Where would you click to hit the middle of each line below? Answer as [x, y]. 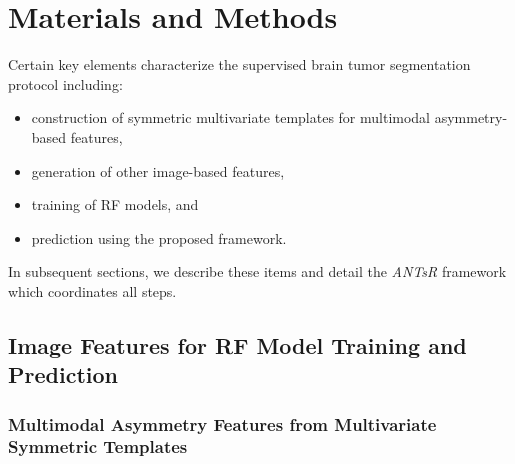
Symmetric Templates [98, 446]
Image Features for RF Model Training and [237, 344]
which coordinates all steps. [92, 290]
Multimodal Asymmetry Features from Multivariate [222, 423]
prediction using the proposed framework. [159, 237]
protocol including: [65, 83]
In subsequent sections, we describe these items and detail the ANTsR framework [257, 271]
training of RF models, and [115, 204]
